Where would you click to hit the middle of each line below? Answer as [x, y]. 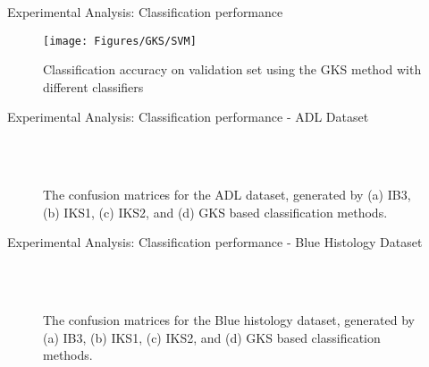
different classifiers [93, 86]
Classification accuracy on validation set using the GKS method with [232, 69]
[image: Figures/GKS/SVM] [120, 41]
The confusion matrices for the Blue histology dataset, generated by [229, 320]
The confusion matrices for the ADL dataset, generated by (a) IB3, [227, 195]
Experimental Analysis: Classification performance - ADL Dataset [188, 117]
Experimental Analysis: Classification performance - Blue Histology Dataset [215, 242]
